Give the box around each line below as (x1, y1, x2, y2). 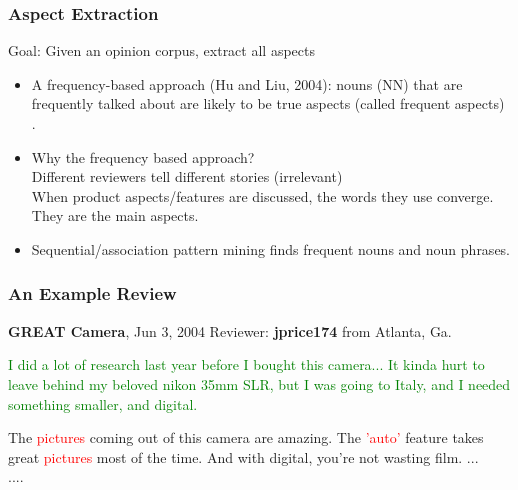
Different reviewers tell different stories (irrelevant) (31, 166, 343, 187)
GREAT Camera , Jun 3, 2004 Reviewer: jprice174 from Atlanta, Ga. (8, 320, 452, 341)
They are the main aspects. (31, 205, 199, 226)
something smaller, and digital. (8, 393, 198, 414)
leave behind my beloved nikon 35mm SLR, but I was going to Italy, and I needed (8, 373, 511, 394)
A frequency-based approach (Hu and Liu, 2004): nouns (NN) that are (31, 73, 463, 94)
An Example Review (8, 281, 177, 306)
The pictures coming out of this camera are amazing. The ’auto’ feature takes (8, 427, 484, 448)
